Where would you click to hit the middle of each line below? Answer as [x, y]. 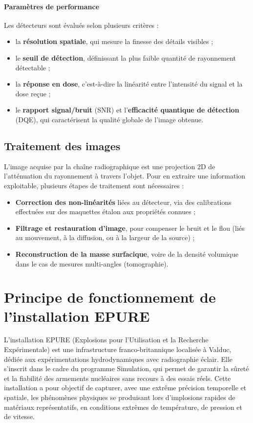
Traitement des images [62, 145]
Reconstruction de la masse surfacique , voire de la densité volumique [127, 254]
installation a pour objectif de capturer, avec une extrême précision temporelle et [125, 388]
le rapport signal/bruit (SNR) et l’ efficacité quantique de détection [127, 110]
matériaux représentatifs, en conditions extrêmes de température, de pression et [123, 407]
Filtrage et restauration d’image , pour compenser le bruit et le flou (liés [130, 228]
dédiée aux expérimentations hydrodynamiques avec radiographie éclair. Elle [118, 359]
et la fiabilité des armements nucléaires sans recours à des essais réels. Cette [117, 378]
